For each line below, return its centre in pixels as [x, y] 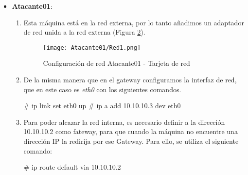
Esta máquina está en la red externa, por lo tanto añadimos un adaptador [134, 22]
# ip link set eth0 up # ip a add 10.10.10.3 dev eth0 [102, 106]
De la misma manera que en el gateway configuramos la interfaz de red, [130, 80]
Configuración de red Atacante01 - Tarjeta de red [116, 63]
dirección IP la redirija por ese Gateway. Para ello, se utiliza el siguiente [131, 141]
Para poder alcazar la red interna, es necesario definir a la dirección [124, 122]
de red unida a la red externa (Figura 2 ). [84, 32]
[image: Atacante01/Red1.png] [92, 48]
